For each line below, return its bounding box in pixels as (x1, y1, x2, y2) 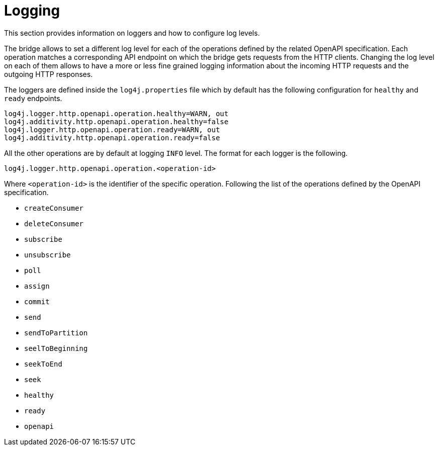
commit (24, 297, 50, 306)
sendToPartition (24, 328, 88, 337)
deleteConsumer (24, 219, 84, 228)
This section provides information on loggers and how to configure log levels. (4, 28, 260, 37)
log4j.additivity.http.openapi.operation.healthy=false (4, 117, 229, 126)
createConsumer (24, 204, 84, 212)
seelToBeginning (24, 344, 88, 352)
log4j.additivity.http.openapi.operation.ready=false (4, 133, 220, 142)
